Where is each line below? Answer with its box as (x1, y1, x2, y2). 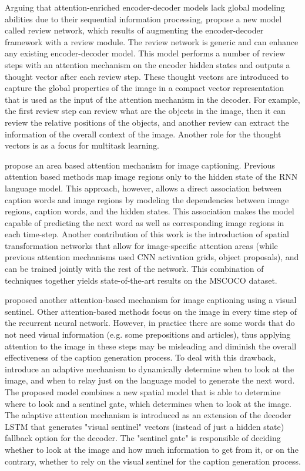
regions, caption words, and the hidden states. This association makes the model (5, 205, 294, 217)
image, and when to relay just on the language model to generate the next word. (5, 374, 295, 386)
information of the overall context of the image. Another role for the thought (5, 127, 281, 140)
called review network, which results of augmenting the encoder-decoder (5, 24, 264, 36)
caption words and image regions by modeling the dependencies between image (5, 193, 289, 206)
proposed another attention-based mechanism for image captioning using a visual (5, 294, 297, 306)
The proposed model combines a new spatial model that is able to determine (5, 386, 281, 398)
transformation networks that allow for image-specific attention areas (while (5, 239, 278, 251)
